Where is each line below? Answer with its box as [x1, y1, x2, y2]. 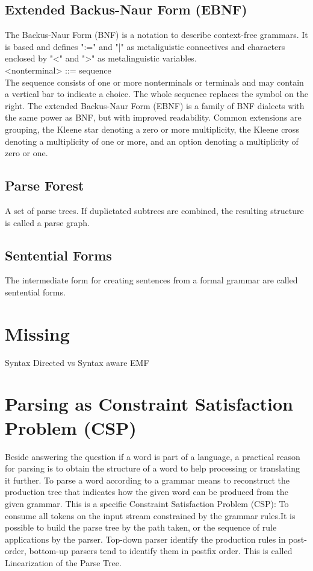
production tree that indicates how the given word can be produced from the [5, 485, 288, 498]
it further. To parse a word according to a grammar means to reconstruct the [5, 473, 290, 486]
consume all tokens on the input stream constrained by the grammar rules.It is [5, 509, 296, 522]
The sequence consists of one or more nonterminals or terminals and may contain [5, 75, 304, 88]
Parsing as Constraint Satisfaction [5, 391, 293, 416]
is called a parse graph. [5, 216, 90, 229]
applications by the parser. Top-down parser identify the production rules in [5, 532, 286, 545]
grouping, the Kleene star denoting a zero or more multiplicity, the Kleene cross [5, 122, 299, 135]
